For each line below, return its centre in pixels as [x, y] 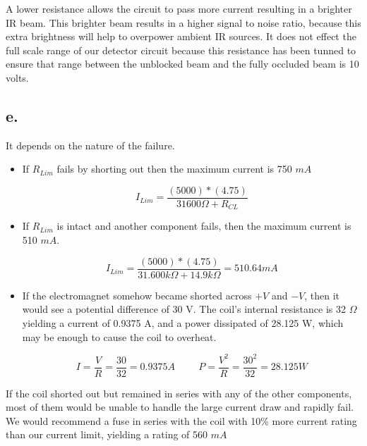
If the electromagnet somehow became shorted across [137, 295]
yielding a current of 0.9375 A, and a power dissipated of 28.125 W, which [183, 322]
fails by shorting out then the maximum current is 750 [174, 169]
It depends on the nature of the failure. [90, 145]
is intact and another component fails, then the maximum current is [204, 226]
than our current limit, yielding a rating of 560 [107, 434]
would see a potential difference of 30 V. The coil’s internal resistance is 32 [184, 309]
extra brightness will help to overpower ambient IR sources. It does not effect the [181, 36]
